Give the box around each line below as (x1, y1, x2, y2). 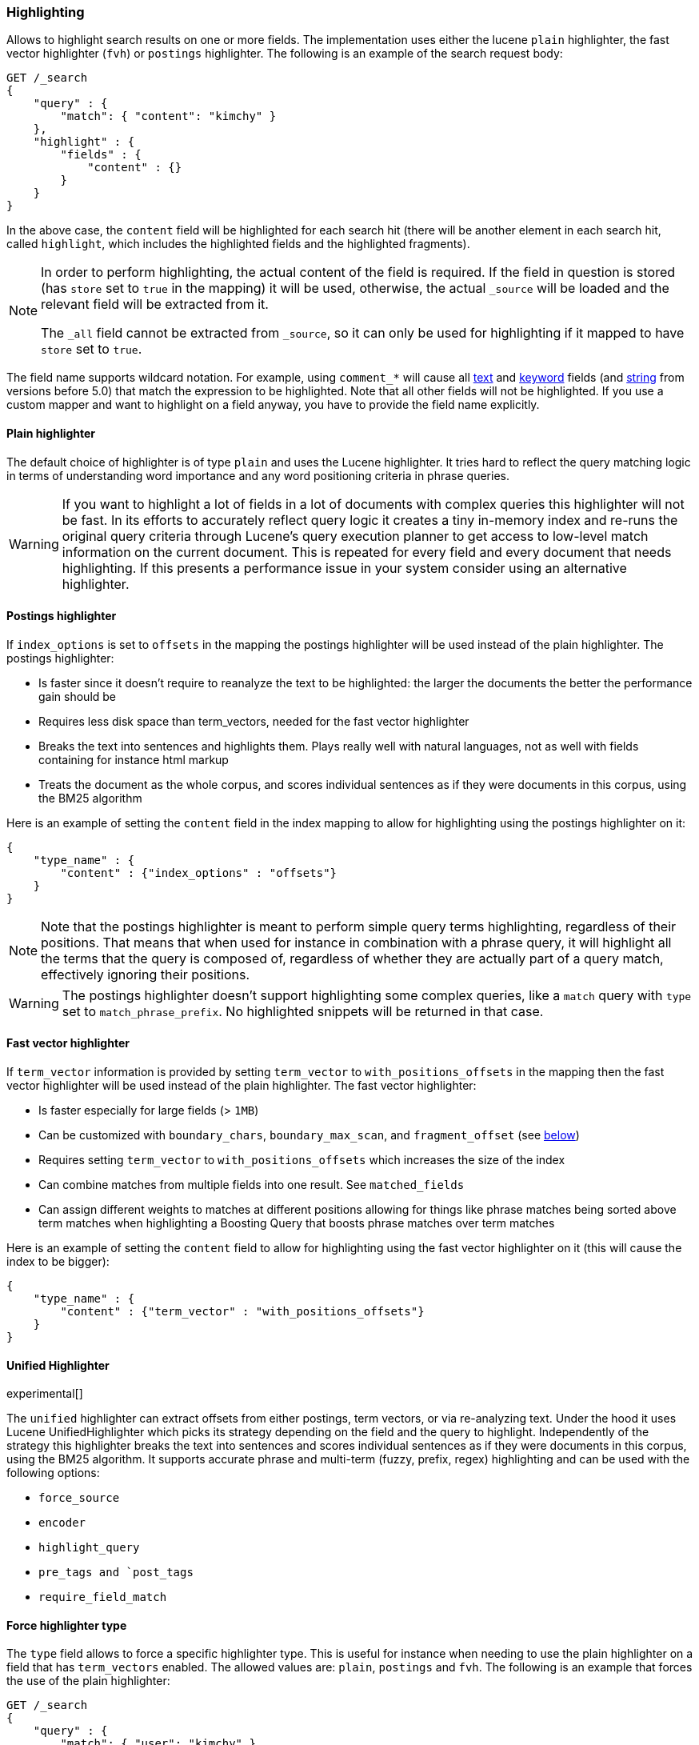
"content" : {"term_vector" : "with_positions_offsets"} (60, 1305, 425, 1319)
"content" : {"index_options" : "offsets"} (60, 866, 338, 879)
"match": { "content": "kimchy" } (60, 110, 277, 123)
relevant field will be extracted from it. (41, 296, 269, 313)
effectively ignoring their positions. (41, 966, 250, 983)
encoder (38, 1516, 86, 1530)
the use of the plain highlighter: (6, 1674, 170, 1688)
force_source (38, 1491, 120, 1505)
